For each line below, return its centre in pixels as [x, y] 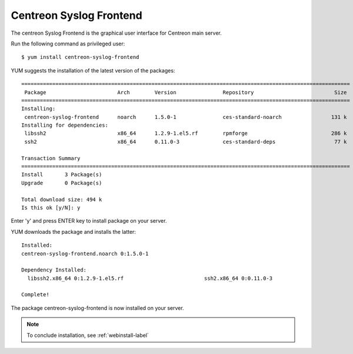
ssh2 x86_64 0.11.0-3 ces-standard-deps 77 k [186, 142]
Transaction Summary [51, 158]
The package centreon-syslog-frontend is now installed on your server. [98, 308]
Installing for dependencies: [65, 125]
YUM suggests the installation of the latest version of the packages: [93, 70]
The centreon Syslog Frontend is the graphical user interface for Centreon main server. [116, 33]
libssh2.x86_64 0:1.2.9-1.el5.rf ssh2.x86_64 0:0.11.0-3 [150, 278]
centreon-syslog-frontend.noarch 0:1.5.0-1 [85, 254]
